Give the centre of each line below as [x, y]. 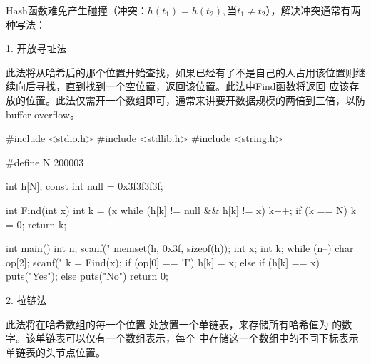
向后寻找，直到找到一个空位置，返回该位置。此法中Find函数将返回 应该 [182, 86]
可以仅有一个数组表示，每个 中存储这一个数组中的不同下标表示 [212, 338]
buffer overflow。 [43, 114]
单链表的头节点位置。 [56, 352]
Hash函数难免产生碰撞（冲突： [77, 10]
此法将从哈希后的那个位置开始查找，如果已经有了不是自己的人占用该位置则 [181, 72]
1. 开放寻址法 [36, 48]
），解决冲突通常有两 [313, 10]
